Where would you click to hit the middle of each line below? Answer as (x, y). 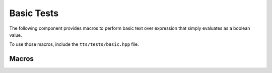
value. (16, 35)
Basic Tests (34, 13)
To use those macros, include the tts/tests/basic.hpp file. (74, 44)
